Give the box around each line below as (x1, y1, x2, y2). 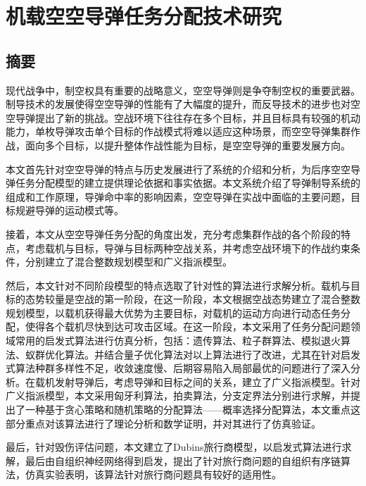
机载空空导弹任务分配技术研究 (6, 1, 282, 30)
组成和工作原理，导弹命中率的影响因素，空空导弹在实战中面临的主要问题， (6, 189, 351, 204)
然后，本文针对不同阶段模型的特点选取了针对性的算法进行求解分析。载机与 (6, 278, 351, 292)
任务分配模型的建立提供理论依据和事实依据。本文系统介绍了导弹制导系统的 (15, 175, 360, 190)
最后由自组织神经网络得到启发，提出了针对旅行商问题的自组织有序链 (25, 453, 341, 468)
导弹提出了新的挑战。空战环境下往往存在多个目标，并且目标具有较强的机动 (15, 110, 360, 125)
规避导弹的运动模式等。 (15, 203, 124, 218)
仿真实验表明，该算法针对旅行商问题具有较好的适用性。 (25, 467, 282, 482)
